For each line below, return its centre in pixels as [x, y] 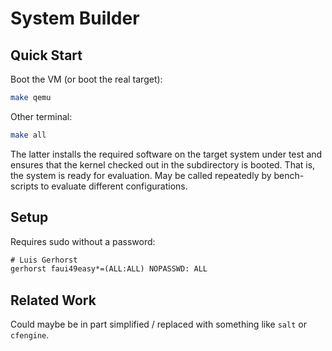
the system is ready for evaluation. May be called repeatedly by [141, 175]
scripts [24, 186]
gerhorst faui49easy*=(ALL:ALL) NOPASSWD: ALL [109, 269]
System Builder [75, 18]
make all [28, 135]
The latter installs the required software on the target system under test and [166, 154]
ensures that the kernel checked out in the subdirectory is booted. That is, [163, 164]
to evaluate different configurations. [114, 186]
